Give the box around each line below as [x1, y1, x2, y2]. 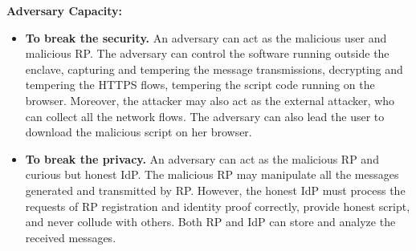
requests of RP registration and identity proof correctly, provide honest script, [25, 197, 410, 214]
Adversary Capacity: [6, 2, 123, 18]
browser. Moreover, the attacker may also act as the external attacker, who [25, 91, 395, 108]
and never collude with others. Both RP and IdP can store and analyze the [25, 213, 396, 230]
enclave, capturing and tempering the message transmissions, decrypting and [25, 60, 403, 77]
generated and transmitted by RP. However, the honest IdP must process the [25, 181, 406, 198]
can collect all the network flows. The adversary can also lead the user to [25, 107, 385, 124]
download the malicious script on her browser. [25, 123, 252, 140]
